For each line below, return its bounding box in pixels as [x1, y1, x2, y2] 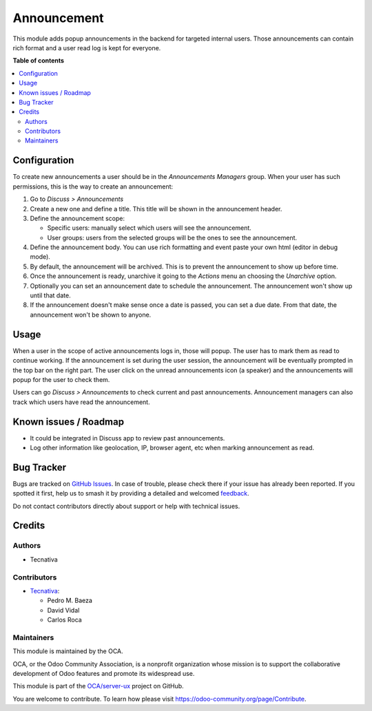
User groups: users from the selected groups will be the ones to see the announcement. [47, 233, 298, 242]
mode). [30, 253, 51, 261]
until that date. [30, 291, 72, 299]
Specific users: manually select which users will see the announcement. [47, 224, 251, 232]
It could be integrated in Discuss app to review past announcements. [30, 434, 225, 442]
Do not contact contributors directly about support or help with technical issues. [12, 502, 240, 510]
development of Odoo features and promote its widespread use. [12, 670, 195, 678]
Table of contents [12, 56, 65, 65]
